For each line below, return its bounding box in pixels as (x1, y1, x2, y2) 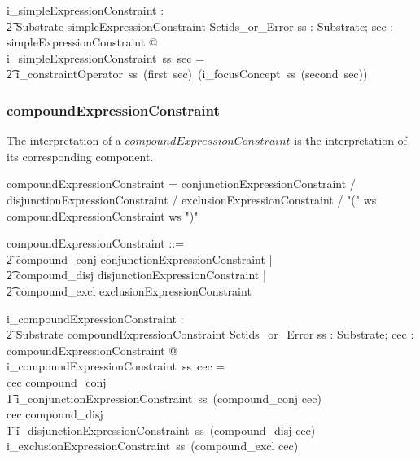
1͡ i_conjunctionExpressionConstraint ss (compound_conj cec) (7, 389, 322, 406)
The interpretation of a (7, 132, 121, 149)
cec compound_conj (7, 373, 107, 390)
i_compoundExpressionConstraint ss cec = (7, 357, 225, 375)
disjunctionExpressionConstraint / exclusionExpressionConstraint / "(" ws (7, 191, 377, 208)
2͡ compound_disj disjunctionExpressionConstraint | (7, 266, 266, 283)
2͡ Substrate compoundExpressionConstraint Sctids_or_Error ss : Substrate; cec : (7, 326, 414, 343)
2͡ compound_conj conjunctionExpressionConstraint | (7, 250, 273, 267)
